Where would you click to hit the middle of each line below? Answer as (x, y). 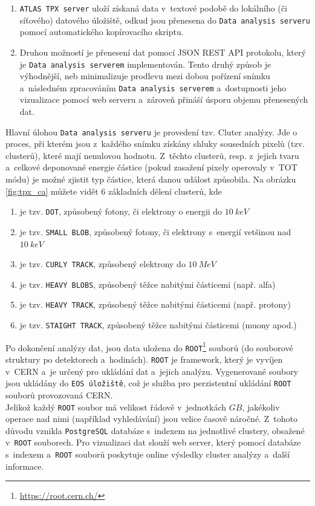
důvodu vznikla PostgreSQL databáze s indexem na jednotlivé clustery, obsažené (155, 430)
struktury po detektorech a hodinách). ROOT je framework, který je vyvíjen (144, 359)
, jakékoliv (261, 407)
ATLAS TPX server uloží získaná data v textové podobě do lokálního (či (153, 8)
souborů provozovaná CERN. (59, 394)
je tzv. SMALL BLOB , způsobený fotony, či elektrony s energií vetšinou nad (155, 231)
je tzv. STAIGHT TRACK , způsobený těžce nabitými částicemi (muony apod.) (158, 325)
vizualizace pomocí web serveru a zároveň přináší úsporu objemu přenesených (164, 99)
